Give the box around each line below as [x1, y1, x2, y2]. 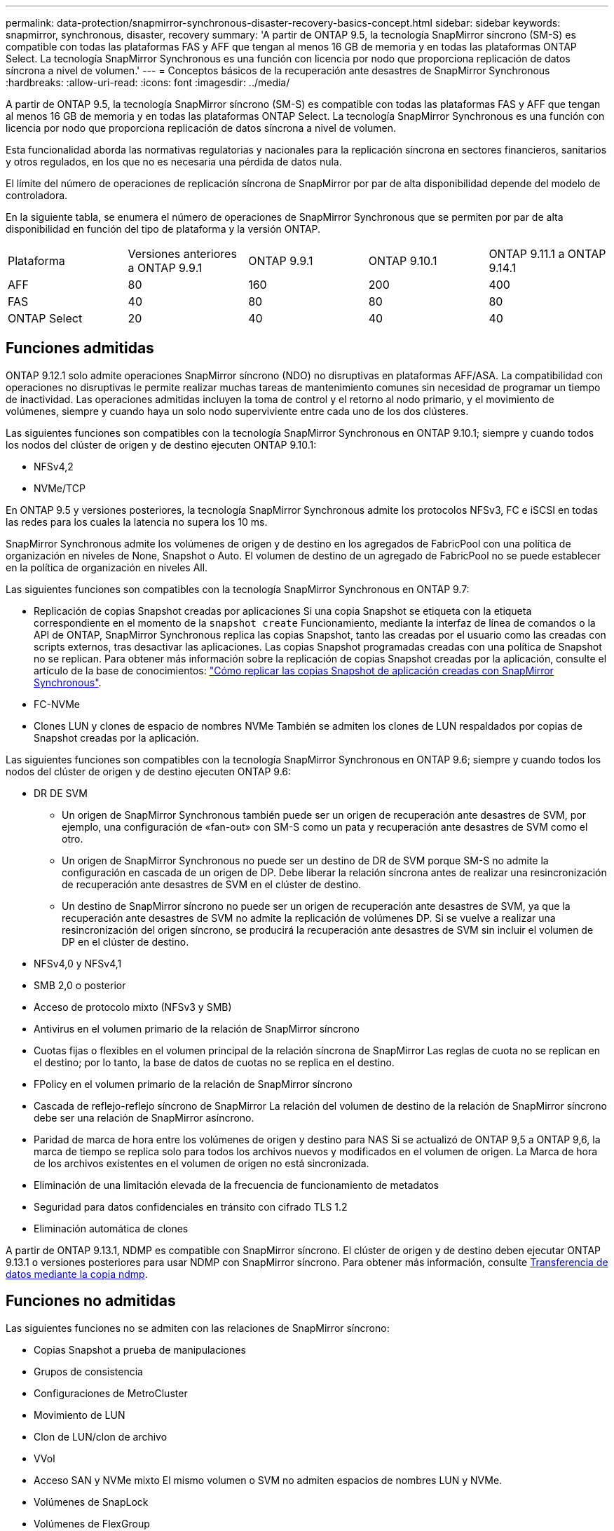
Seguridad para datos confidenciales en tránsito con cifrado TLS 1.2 [34, 1200, 348, 1213]
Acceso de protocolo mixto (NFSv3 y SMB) [34, 1000, 232, 1013]
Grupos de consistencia [34, 1365, 143, 1377]
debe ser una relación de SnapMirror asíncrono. [34, 1111, 254, 1124]
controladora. [6, 189, 68, 201]
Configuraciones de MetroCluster [34, 1387, 188, 1399]
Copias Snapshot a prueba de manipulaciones [34, 1343, 246, 1356]
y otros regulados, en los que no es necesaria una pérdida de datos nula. [6, 156, 342, 168]
